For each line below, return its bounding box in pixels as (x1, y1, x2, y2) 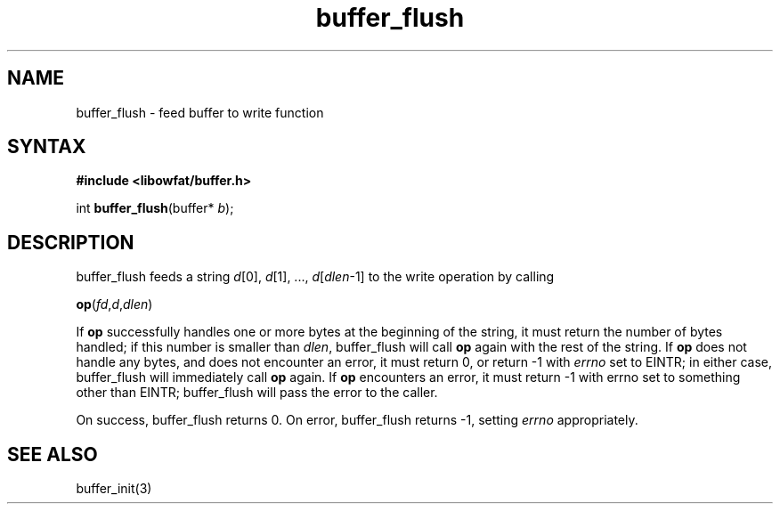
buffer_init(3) (76, 481, 152, 497)
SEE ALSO (7, 442, 98, 466)
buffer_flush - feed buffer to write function (76, 104, 324, 120)
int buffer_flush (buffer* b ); (76, 200, 234, 216)
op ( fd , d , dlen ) (76, 296, 153, 312)
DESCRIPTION (7, 231, 134, 254)
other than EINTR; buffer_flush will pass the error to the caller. (76, 385, 438, 401)
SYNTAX (7, 135, 86, 158)
